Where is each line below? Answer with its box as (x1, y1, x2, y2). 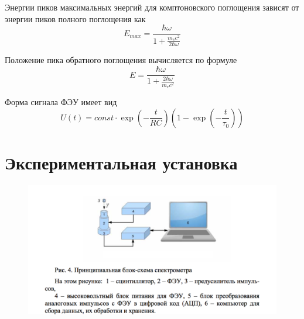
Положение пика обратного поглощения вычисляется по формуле (5, 54, 237, 66)
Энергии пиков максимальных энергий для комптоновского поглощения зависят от (5, 1, 299, 13)
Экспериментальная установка (5, 150, 238, 174)
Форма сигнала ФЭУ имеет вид (5, 96, 117, 108)
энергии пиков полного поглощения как (5, 12, 146, 25)
